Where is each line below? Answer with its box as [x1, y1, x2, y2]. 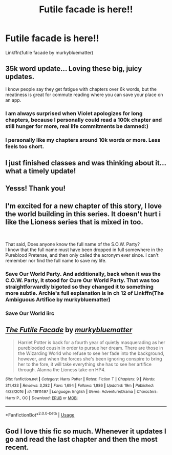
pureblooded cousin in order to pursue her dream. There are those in [17, 345, 163, 351]
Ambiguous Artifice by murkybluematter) [5, 296, 111, 304]
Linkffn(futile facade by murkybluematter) [5, 49, 94, 55]
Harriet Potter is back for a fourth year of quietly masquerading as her [17, 339, 165, 345]
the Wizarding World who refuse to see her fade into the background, [17, 350, 165, 356]
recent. [5, 443, 29, 451]
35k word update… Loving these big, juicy [5, 64, 142, 73]
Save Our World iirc [5, 310, 55, 317]
